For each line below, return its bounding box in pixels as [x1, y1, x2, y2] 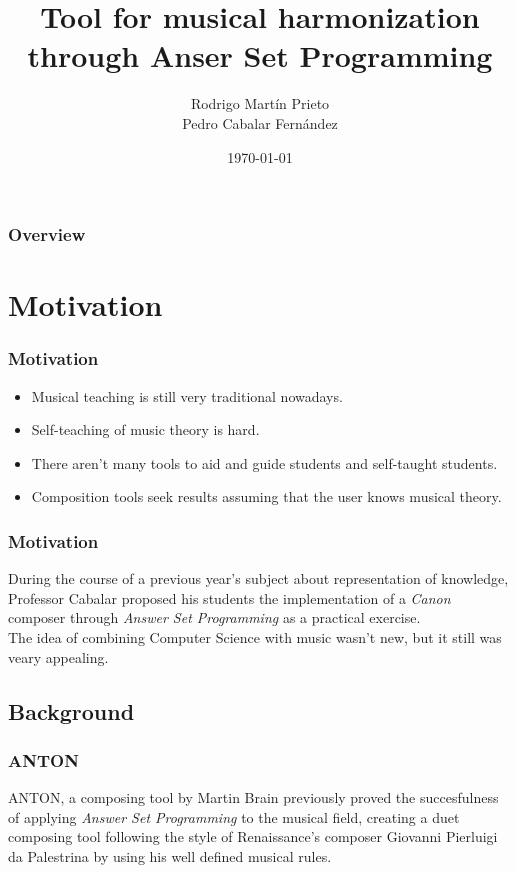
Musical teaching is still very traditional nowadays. [31, 385, 343, 406]
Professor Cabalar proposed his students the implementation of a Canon [8, 587, 451, 608]
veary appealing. [8, 646, 109, 667]
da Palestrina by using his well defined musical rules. [8, 845, 332, 866]
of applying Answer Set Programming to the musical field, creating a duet [8, 806, 460, 827]
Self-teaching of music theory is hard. [31, 419, 260, 440]
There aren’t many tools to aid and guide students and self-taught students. [31, 452, 498, 473]
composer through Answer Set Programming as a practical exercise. [8, 607, 421, 628]
